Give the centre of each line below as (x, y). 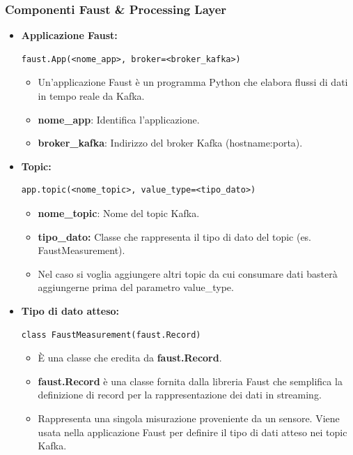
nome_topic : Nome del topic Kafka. (119, 212)
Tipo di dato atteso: (70, 310)
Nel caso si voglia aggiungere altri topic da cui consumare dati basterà (188, 273)
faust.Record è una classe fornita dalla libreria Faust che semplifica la (190, 381)
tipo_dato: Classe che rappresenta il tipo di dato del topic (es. (175, 236)
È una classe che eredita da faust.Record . (130, 358)
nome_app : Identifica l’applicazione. (119, 119)
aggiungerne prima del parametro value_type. (136, 287)
